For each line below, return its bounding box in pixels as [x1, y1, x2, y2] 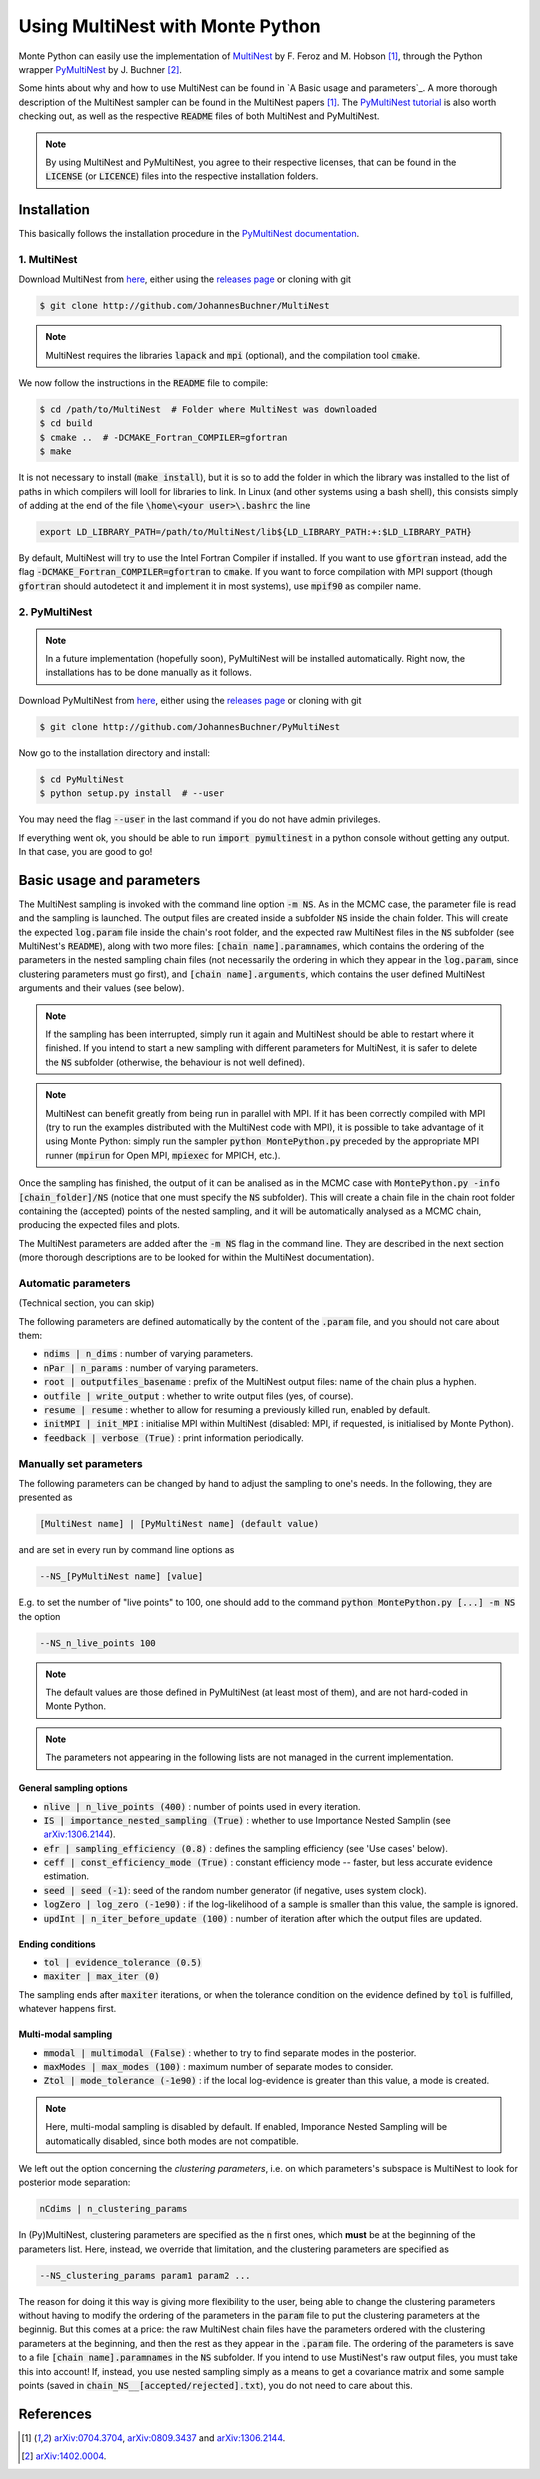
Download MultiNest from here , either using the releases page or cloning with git [18, 273, 352, 285]
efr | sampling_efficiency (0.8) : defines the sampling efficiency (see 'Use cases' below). [43, 1842, 449, 1854]
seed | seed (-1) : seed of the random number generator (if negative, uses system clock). [43, 1884, 427, 1896]
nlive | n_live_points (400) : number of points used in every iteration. [43, 1800, 361, 1812]
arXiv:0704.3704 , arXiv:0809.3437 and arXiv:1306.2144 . [53, 2431, 286, 2444]
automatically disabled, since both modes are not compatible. [45, 2135, 299, 2147]
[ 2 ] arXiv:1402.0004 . [21, 2450, 107, 2462]
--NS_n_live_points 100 [39, 1637, 157, 1649]
